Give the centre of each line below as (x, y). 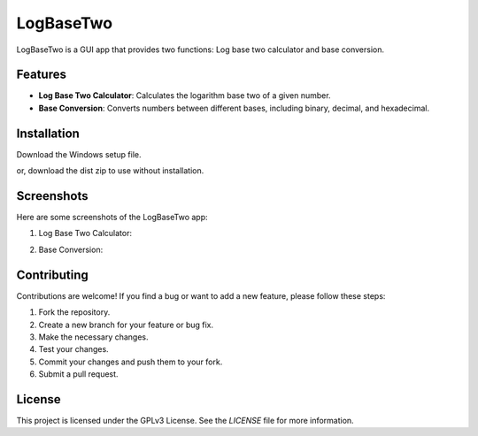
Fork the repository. (74, 312)
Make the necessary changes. (94, 337)
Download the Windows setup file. (79, 154)
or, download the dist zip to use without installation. (110, 171)
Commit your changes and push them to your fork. (131, 362)
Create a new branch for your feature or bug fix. (126, 325)
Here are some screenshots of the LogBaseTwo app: (112, 218)
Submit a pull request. (78, 374)
